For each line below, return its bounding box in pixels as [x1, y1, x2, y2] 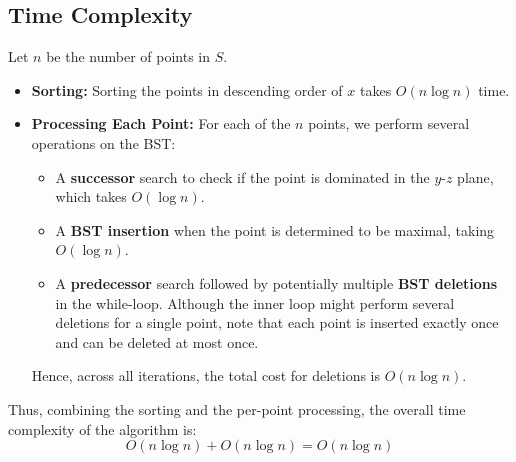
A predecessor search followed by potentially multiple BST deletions [55, 272, 498, 293]
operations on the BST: [31, 132, 176, 153]
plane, [457, 166, 494, 187]
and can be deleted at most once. [55, 331, 259, 352]
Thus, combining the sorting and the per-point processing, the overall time [8, 398, 466, 419]
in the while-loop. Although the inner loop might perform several [55, 292, 455, 313]
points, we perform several [308, 113, 470, 134]
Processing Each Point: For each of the [31, 113, 291, 134]
